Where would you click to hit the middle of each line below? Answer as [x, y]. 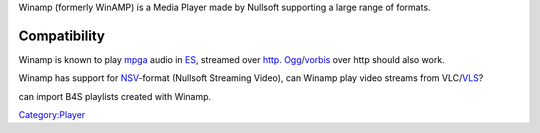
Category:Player [52, 115]
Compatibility [61, 35]
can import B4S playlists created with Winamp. [115, 96]
